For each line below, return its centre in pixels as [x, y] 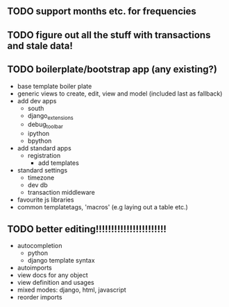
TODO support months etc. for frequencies [102, 11]
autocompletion [40, 246]
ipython [39, 134]
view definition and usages [56, 282]
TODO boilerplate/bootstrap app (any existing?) [112, 70]
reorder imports [40, 297]
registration [44, 156]
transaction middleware [61, 193]
